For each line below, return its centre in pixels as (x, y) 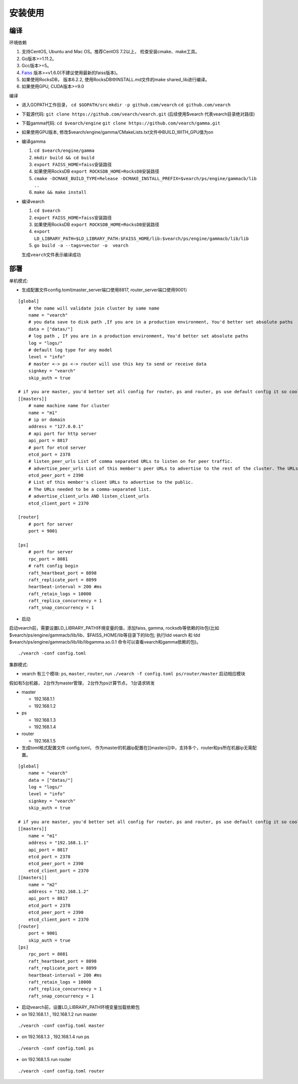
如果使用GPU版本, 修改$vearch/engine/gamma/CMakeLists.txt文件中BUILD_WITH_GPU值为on (117, 132)
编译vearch (33, 201)
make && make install (60, 192)
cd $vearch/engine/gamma (64, 151)
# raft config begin (53, 566)
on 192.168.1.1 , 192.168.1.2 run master (59, 1014)
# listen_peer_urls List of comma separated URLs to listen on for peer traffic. (130, 461)
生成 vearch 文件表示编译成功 (51, 254)
